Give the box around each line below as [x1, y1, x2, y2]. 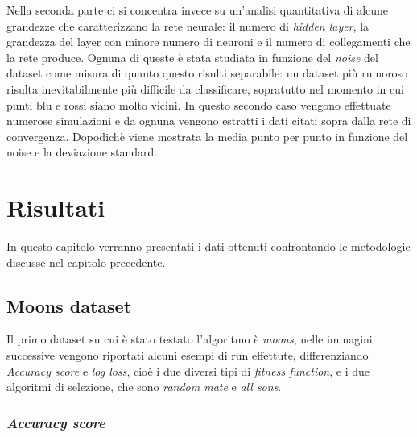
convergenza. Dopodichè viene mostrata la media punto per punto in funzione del [6, 127, 408, 144]
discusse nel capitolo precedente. [6, 253, 166, 270]
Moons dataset [6, 293, 132, 318]
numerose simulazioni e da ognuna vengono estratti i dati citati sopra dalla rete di [6, 112, 411, 129]
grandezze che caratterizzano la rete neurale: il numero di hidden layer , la [6, 17, 370, 34]
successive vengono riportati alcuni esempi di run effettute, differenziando [6, 347, 369, 364]
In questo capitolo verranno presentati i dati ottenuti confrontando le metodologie [6, 238, 411, 255]
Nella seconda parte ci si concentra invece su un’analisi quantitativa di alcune [6, 2, 389, 18]
